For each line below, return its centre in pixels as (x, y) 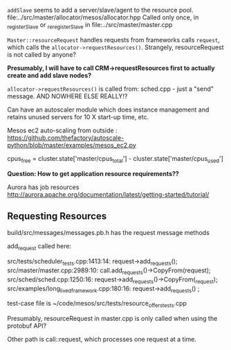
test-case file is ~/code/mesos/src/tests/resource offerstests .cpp (97, 304)
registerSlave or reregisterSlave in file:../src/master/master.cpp (90, 26)
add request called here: (39, 247)
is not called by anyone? (41, 54)
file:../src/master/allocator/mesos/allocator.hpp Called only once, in (103, 17)
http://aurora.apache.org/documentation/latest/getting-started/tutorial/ (108, 194)
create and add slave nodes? (49, 75)
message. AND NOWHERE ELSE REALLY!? (67, 96)
